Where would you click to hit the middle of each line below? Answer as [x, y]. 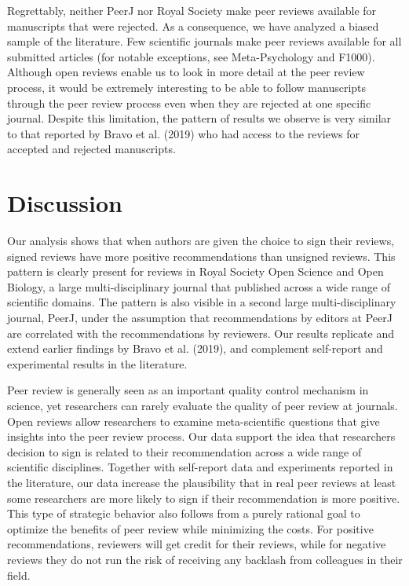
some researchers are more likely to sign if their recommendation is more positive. [204, 498]
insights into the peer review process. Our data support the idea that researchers [201, 436]
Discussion [65, 203]
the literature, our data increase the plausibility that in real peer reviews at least [202, 482]
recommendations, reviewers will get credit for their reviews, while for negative [197, 544]
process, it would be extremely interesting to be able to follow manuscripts [187, 87]
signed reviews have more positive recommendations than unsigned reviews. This [201, 256]
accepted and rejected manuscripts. [91, 149]
